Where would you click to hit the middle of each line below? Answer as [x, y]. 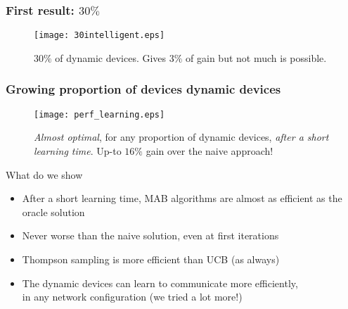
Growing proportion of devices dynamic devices [143, 89]
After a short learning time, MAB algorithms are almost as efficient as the [182, 198]
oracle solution [53, 212]
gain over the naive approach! [210, 150]
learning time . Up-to [78, 150]
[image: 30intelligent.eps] [99, 36]
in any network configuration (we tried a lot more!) [132, 297]
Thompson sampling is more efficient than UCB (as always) [151, 259]
